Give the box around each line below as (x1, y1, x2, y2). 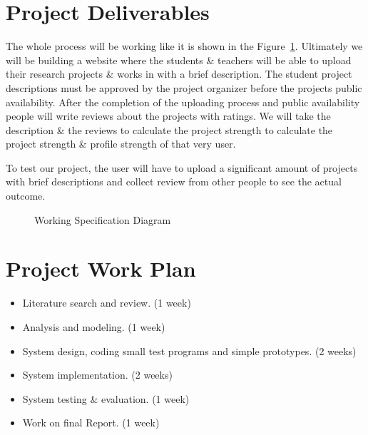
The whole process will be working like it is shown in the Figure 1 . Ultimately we (6, 39, 363, 53)
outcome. (6, 188, 46, 203)
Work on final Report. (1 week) (22, 415, 160, 430)
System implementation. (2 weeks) (22, 367, 173, 382)
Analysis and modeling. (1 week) (22, 319, 165, 334)
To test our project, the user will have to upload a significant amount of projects (6, 160, 358, 175)
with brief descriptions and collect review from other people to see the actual (6, 174, 342, 189)
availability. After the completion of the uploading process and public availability (6, 94, 360, 109)
